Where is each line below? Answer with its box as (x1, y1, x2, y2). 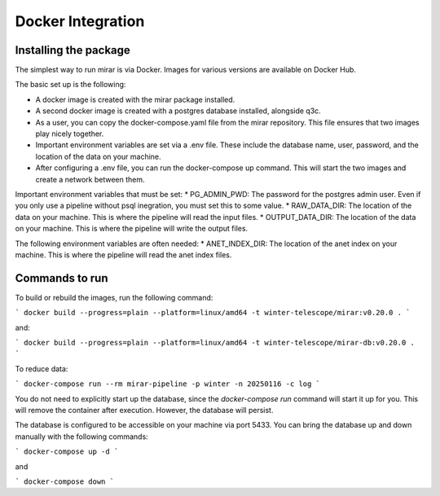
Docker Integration (15, 12, 145, 30)
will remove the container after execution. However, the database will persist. (15, 405, 274, 415)
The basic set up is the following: (15, 80, 126, 90)
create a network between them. (35, 174, 146, 184)
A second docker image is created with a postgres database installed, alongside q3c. (35, 106, 321, 116)
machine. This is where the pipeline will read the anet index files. (15, 249, 232, 260)
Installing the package (15, 43, 130, 57)
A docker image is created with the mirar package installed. (35, 94, 235, 104)
